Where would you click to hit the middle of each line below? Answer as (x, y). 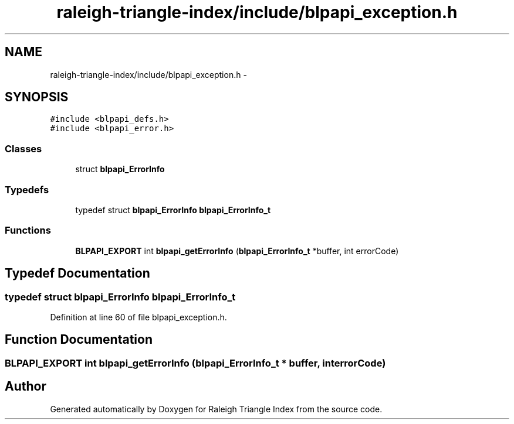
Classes (23, 148)
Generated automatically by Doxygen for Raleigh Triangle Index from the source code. (216, 409)
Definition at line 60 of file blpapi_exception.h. (138, 317)
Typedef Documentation (77, 273)
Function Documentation (79, 340)
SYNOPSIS (37, 97)
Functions (28, 230)
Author (26, 387)
